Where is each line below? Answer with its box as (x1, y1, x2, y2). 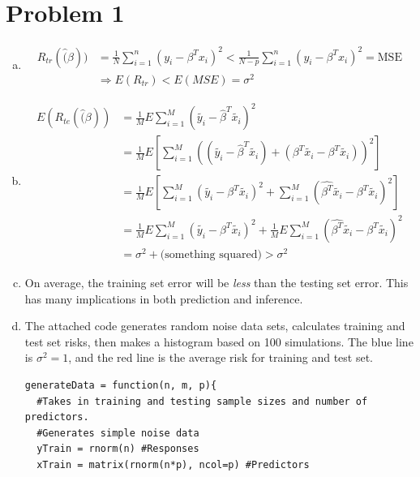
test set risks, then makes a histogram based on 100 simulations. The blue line (24, 333, 414, 350)
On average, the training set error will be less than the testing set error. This (24, 274, 409, 290)
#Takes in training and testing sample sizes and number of (36, 395, 368, 407)
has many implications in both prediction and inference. (24, 290, 303, 307)
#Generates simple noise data (36, 427, 199, 439)
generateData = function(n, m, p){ (24, 379, 217, 391)
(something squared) (160, 248, 262, 260)
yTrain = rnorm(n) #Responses (36, 443, 199, 455)
